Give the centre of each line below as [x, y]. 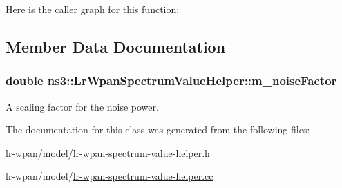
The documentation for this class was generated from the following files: [158, 130]
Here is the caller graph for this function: [93, 9]
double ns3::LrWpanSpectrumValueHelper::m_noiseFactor [171, 81]
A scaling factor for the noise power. [82, 106]
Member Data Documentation [116, 46]
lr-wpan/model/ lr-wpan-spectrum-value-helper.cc [110, 176]
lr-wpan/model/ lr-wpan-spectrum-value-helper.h [108, 152]
